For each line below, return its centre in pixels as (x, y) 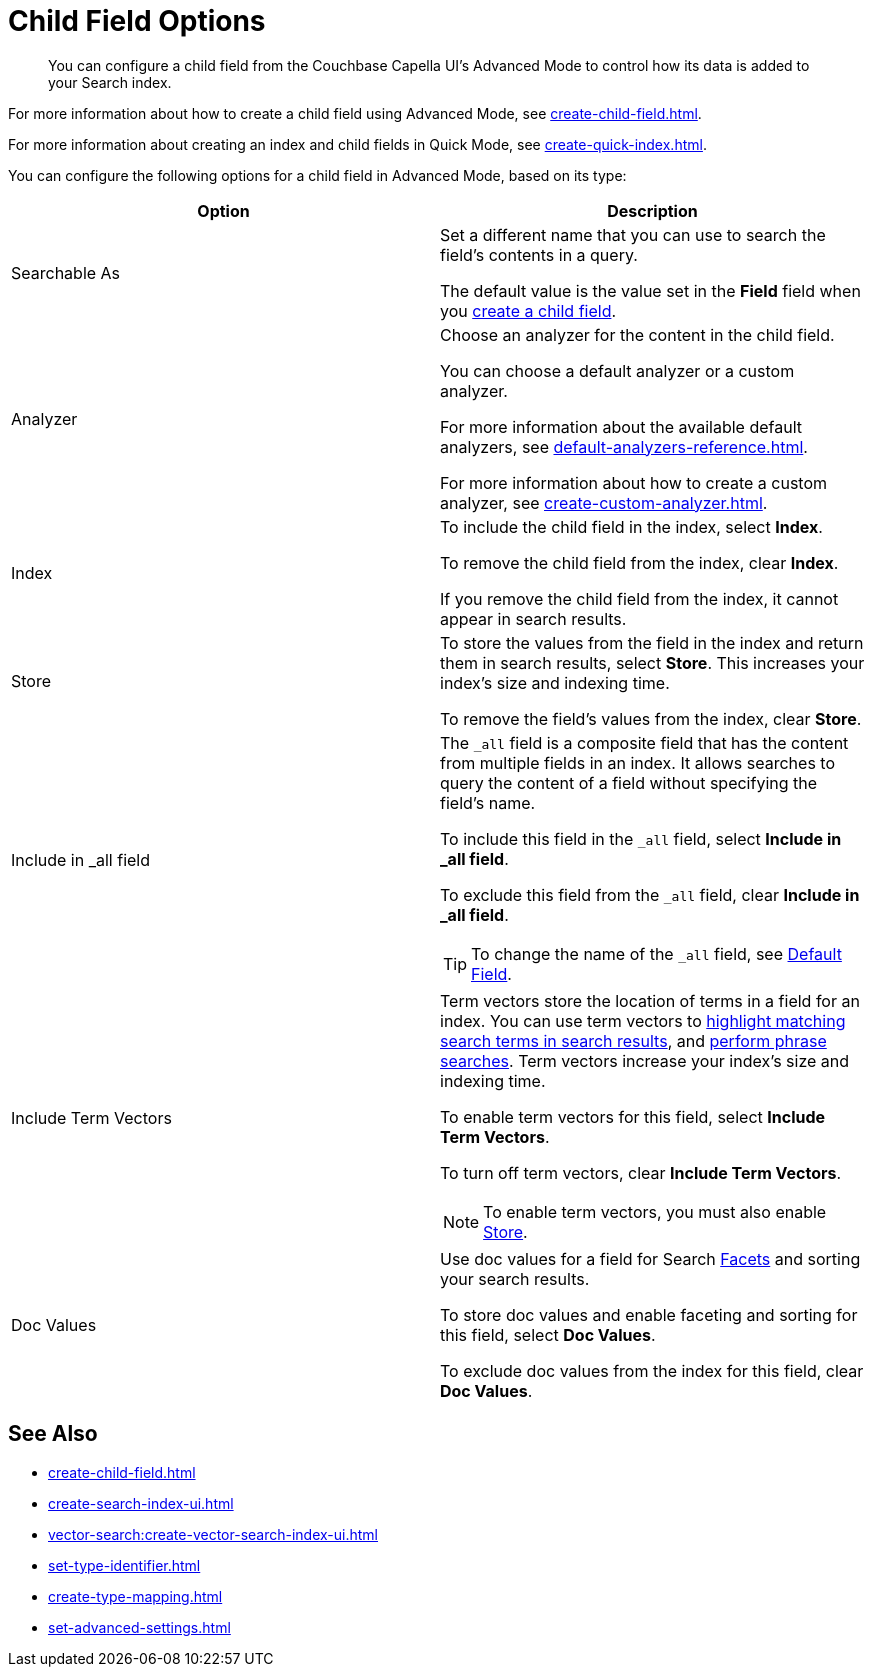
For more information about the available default (621, 426)
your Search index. (110, 82)
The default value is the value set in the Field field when (650, 290)
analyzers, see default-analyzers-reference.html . (624, 446)
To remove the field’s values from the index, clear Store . (651, 718)
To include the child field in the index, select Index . (631, 526)
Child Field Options (137, 21)
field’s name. (488, 802)
